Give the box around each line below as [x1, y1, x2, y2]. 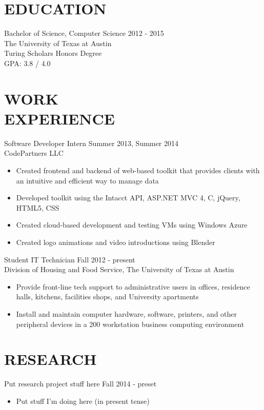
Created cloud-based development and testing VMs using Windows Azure [16, 219, 248, 230]
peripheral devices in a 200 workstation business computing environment [16, 318, 245, 329]
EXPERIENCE [4, 108, 115, 129]
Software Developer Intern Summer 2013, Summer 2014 [4, 137, 178, 148]
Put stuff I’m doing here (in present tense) [16, 395, 150, 406]
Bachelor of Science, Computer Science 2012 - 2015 [4, 28, 164, 38]
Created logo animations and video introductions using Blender [16, 236, 215, 247]
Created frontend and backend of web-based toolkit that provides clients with [16, 165, 260, 175]
